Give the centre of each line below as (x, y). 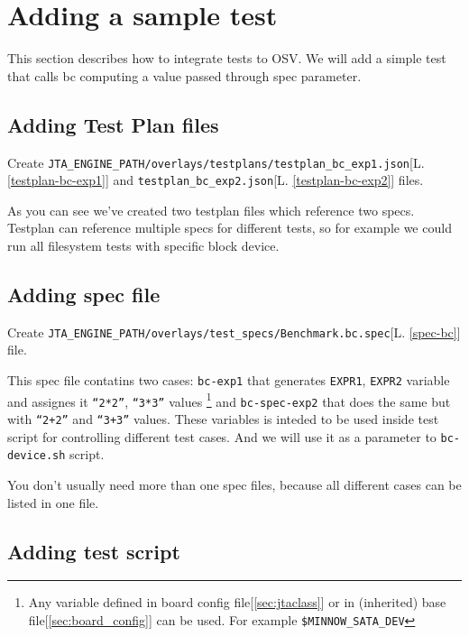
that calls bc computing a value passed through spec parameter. (184, 75)
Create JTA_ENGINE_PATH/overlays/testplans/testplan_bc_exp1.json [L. (216, 162)
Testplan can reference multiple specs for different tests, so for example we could (230, 228)
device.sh (37, 456)
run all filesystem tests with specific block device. (143, 246)
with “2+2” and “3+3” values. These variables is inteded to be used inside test (223, 419)
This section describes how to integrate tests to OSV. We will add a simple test (227, 58)
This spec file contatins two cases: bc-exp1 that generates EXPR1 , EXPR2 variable (229, 380)
